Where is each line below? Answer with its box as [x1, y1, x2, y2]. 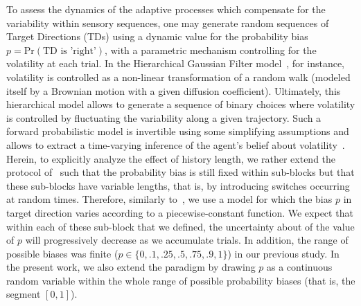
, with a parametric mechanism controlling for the [105, 42, 317, 57]
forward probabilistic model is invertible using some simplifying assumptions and [6, 124, 349, 138]
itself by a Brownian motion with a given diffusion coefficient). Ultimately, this [6, 83, 341, 98]
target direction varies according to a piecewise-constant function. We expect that [6, 205, 353, 219]
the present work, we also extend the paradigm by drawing [6, 260, 256, 274]
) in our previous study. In [227, 246, 340, 260]
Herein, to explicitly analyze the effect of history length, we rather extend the [6, 151, 336, 165]
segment [6, 287, 41, 301]
